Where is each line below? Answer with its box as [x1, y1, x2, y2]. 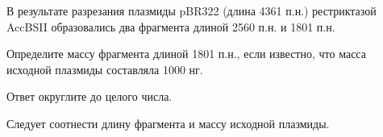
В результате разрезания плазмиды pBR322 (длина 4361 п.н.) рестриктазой [6, 2, 377, 19]
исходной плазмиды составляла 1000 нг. [6, 60, 203, 77]
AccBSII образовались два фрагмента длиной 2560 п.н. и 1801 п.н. [6, 18, 335, 35]
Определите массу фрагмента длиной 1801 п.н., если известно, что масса [6, 45, 366, 62]
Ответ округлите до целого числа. [6, 88, 173, 105]
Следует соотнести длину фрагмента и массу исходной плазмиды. [6, 114, 330, 131]
